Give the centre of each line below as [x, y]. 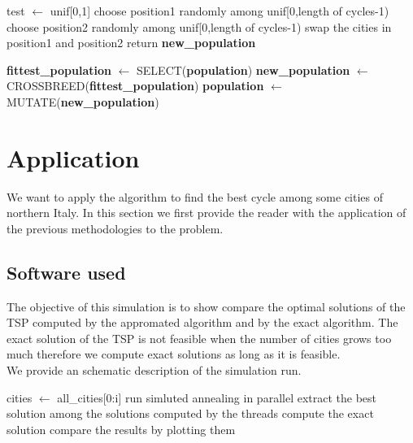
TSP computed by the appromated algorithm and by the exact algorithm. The [202, 322]
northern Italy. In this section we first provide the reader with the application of [206, 213]
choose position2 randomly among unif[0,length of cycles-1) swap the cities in [199, 26]
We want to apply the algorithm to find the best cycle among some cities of [195, 196]
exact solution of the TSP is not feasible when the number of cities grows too [199, 338]
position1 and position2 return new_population [131, 43]
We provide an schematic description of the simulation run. [154, 370]
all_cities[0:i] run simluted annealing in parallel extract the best [217, 397]
